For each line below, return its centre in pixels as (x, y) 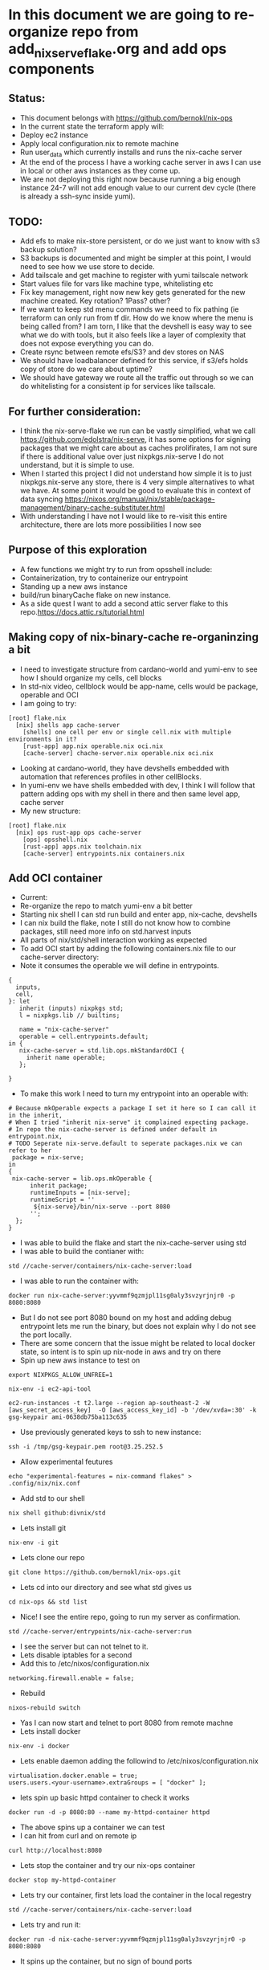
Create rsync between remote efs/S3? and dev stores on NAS (122, 352)
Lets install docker (50, 1731)
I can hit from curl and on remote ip (78, 1836)
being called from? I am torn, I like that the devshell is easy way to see (136, 326)
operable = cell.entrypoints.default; (84, 1037)
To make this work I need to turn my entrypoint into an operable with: (134, 1093)
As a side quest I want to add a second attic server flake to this (124, 603)
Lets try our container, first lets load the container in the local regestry (136, 1895)
